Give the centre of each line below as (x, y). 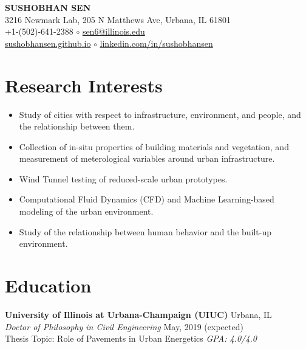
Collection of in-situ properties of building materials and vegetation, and (154, 146)
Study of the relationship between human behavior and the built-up (145, 231)
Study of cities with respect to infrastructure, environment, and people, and (160, 114)
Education (48, 285)
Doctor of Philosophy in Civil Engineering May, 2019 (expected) (124, 326)
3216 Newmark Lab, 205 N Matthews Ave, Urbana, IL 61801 (118, 19)
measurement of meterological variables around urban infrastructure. (147, 158)
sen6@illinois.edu (114, 31)
